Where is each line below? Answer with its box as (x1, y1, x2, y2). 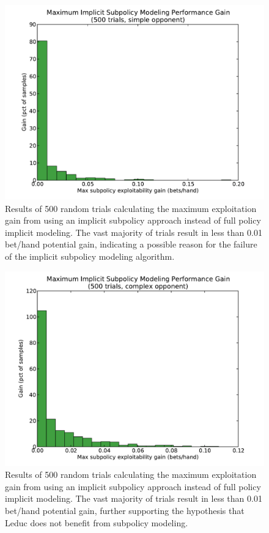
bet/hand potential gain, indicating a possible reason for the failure (5, 238, 257, 251)
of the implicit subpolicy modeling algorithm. (5, 249, 175, 262)
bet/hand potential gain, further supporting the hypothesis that (5, 504, 245, 516)
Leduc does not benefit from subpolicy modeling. (5, 516, 188, 529)
